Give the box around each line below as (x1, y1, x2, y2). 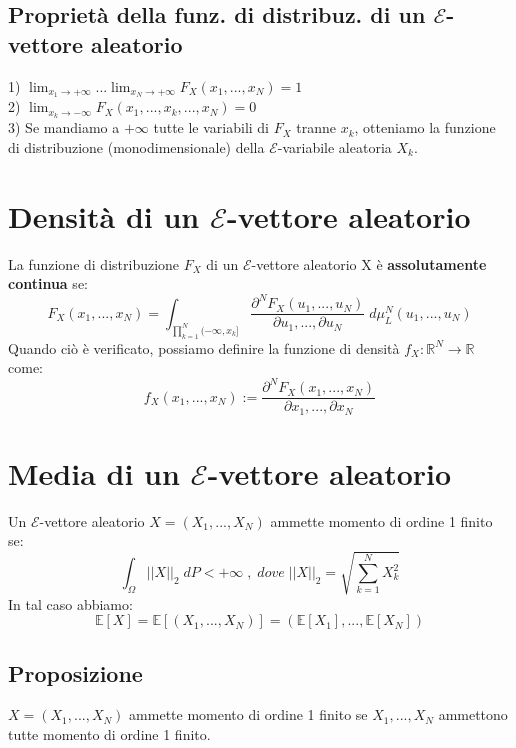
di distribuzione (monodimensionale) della (8, 136, 265, 157)
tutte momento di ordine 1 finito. (8, 723, 211, 744)
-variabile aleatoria (277, 136, 392, 157)
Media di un (8, 452, 180, 493)
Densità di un (8, 195, 200, 236)
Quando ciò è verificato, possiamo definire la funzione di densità (8, 337, 400, 358)
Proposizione (8, 657, 143, 688)
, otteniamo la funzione (354, 117, 496, 138)
